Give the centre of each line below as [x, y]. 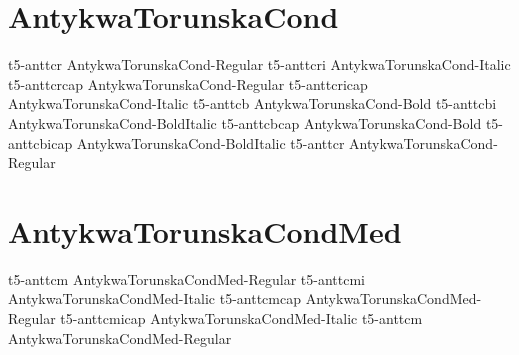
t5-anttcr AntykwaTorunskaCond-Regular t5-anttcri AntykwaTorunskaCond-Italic [259, 64]
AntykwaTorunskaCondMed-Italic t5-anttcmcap [154, 298]
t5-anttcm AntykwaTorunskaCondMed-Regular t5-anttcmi [187, 278]
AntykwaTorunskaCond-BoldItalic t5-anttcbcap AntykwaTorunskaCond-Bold [245, 122]
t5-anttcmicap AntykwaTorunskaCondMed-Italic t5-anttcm [241, 318]
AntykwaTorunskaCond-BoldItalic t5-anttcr [210, 142]
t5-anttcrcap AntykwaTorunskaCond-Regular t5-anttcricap [188, 83]
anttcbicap [40, 142]
